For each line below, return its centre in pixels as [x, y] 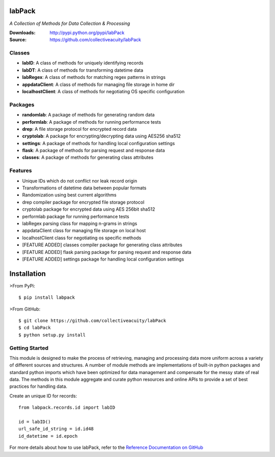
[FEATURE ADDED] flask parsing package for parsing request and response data [107, 252]
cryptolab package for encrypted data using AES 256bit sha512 [89, 209]
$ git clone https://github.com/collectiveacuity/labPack [92, 321]
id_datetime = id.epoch [48, 436]
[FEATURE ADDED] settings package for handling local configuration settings [103, 259]
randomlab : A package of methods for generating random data [88, 115]
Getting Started [29, 348]
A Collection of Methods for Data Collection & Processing [70, 23]
